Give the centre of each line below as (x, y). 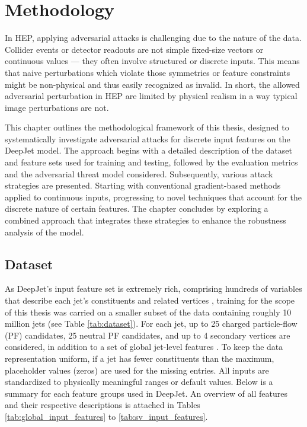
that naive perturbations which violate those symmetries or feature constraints (148, 72)
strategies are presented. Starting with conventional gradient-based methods (143, 185)
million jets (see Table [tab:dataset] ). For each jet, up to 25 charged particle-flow (151, 324)
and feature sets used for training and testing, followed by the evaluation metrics (151, 162)
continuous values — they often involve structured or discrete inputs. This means (152, 61)
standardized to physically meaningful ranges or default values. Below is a (139, 382)
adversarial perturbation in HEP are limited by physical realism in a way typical (151, 96)
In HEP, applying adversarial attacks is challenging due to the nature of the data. (153, 38)
